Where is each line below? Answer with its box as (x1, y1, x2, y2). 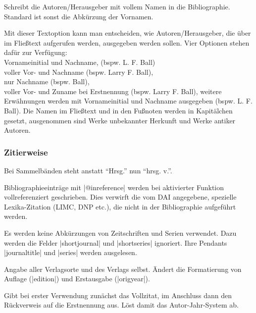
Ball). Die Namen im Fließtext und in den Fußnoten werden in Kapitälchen (4, 105, 233, 115)
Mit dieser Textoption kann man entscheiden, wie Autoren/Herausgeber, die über (4, 28, 251, 38)
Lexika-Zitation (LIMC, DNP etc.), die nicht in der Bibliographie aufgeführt (4, 201, 236, 211)
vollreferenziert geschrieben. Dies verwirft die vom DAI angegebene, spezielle (4, 192, 237, 202)
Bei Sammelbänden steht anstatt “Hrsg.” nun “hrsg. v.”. (4, 165, 172, 175)
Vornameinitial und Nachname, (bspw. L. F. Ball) (4, 56, 155, 67)
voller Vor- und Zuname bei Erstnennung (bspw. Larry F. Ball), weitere (4, 86, 222, 96)
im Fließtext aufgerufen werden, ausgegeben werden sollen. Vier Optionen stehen (4, 37, 250, 48)
